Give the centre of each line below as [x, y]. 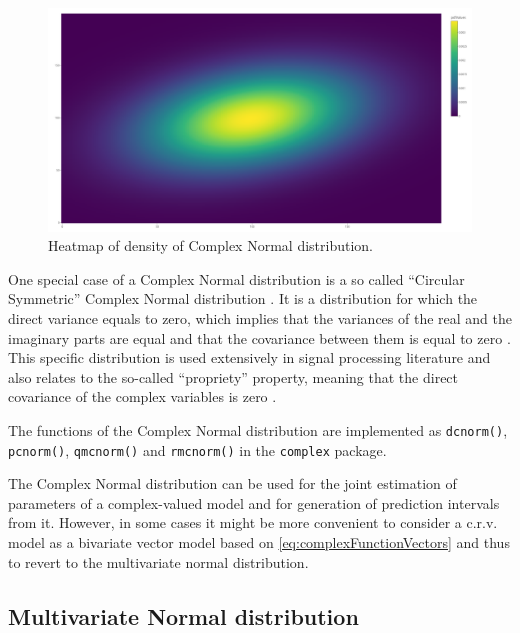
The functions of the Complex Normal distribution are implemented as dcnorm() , [258, 429]
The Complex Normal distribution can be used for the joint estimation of [232, 483]
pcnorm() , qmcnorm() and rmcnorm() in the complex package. [197, 449]
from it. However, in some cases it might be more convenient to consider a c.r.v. [253, 522]
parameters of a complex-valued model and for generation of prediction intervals [254, 502]
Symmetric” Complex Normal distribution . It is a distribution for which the [243, 298]
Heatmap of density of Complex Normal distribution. [210, 245]
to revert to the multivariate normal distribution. [158, 561]
